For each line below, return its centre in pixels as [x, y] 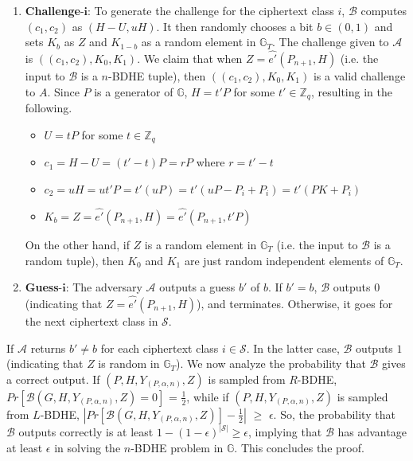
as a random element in [199, 42]
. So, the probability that [334, 414]
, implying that [285, 432]
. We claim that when [190, 58]
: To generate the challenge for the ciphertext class [211, 10]
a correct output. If [53, 379]
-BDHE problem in [177, 447]
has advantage [372, 432]
